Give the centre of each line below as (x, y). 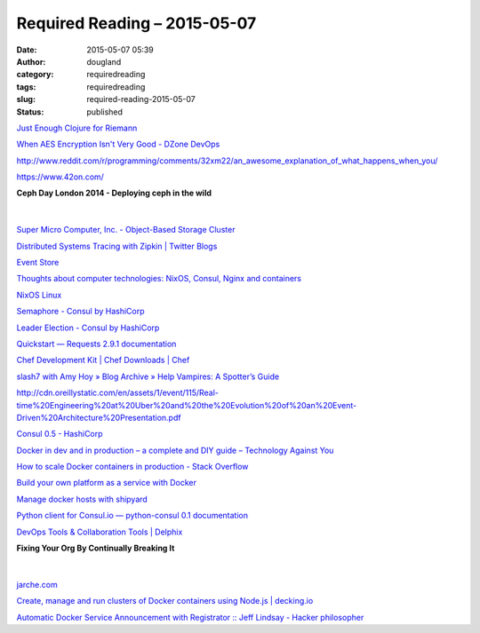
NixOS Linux (39, 295)
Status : (30, 112)
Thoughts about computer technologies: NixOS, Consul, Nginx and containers (159, 279)
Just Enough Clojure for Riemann (77, 128)
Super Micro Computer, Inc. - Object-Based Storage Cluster (126, 230)
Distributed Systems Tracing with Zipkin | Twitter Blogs (117, 246)
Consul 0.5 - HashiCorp (60, 434)
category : (35, 75)
